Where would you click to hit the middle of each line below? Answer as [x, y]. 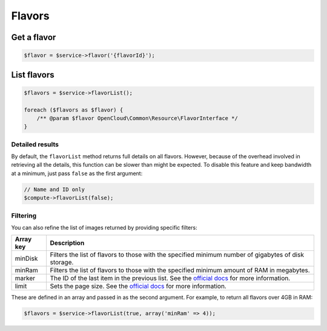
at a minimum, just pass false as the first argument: [77, 173]
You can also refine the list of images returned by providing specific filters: [104, 227]
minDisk [26, 259]
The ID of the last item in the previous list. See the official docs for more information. [170, 278]
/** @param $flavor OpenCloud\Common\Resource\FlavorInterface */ [137, 118]
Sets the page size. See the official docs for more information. [138, 286]
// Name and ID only [54, 189]
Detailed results [35, 144]
